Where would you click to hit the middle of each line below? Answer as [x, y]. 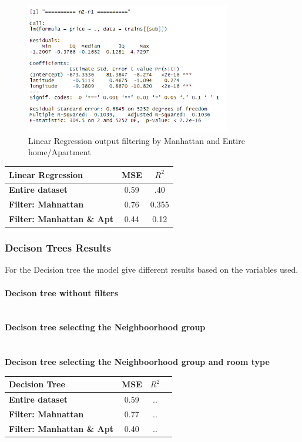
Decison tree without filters [62, 292]
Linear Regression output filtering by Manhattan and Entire [137, 140]
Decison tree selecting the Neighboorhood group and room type [137, 362]
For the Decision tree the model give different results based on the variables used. [152, 269]
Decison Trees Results [58, 248]
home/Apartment [60, 152]
